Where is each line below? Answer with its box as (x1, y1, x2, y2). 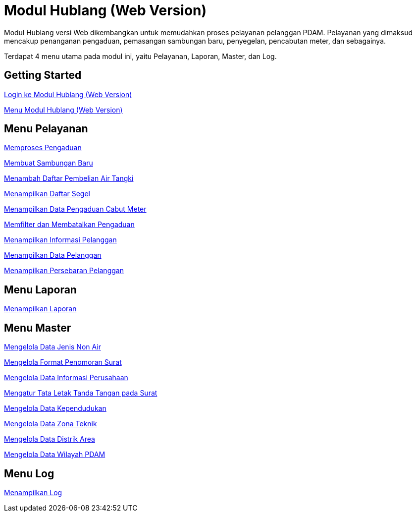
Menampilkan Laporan (4, 304, 77, 313)
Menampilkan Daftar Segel (4, 189, 90, 198)
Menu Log (4, 467, 54, 480)
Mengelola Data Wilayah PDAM (4, 450, 105, 459)
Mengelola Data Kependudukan (4, 404, 106, 413)
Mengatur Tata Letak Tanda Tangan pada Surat (4, 389, 157, 398)
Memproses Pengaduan (4, 143, 82, 152)
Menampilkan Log (4, 488, 62, 497)
